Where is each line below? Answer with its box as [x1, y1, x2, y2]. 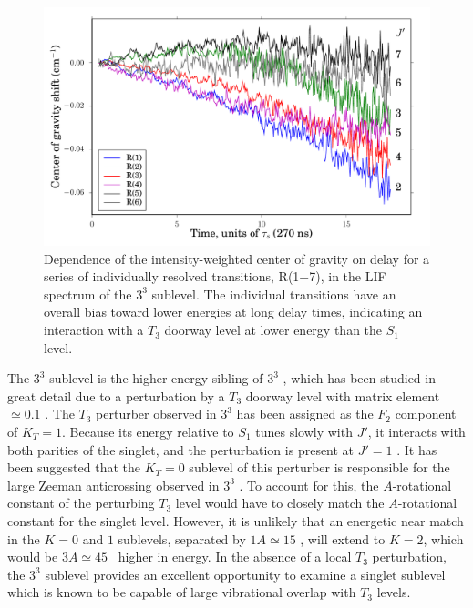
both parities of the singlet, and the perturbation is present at [7, 440, 355, 459]
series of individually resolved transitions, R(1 [44, 267, 300, 286]
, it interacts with [367, 422, 466, 441]
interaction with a [44, 320, 144, 339]
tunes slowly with [255, 422, 353, 441]
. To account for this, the [239, 475, 379, 494]
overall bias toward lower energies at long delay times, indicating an [44, 302, 423, 321]
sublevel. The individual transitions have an [151, 284, 396, 303]
